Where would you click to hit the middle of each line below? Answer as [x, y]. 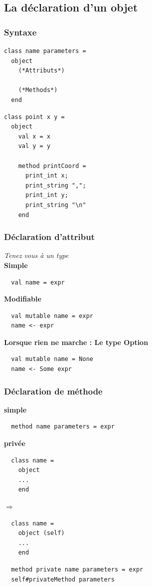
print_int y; [47, 195]
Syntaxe [20, 32]
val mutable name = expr [52, 316]
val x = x [34, 136]
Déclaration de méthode [53, 391]
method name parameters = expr [63, 427]
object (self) [41, 533]
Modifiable [23, 299]
